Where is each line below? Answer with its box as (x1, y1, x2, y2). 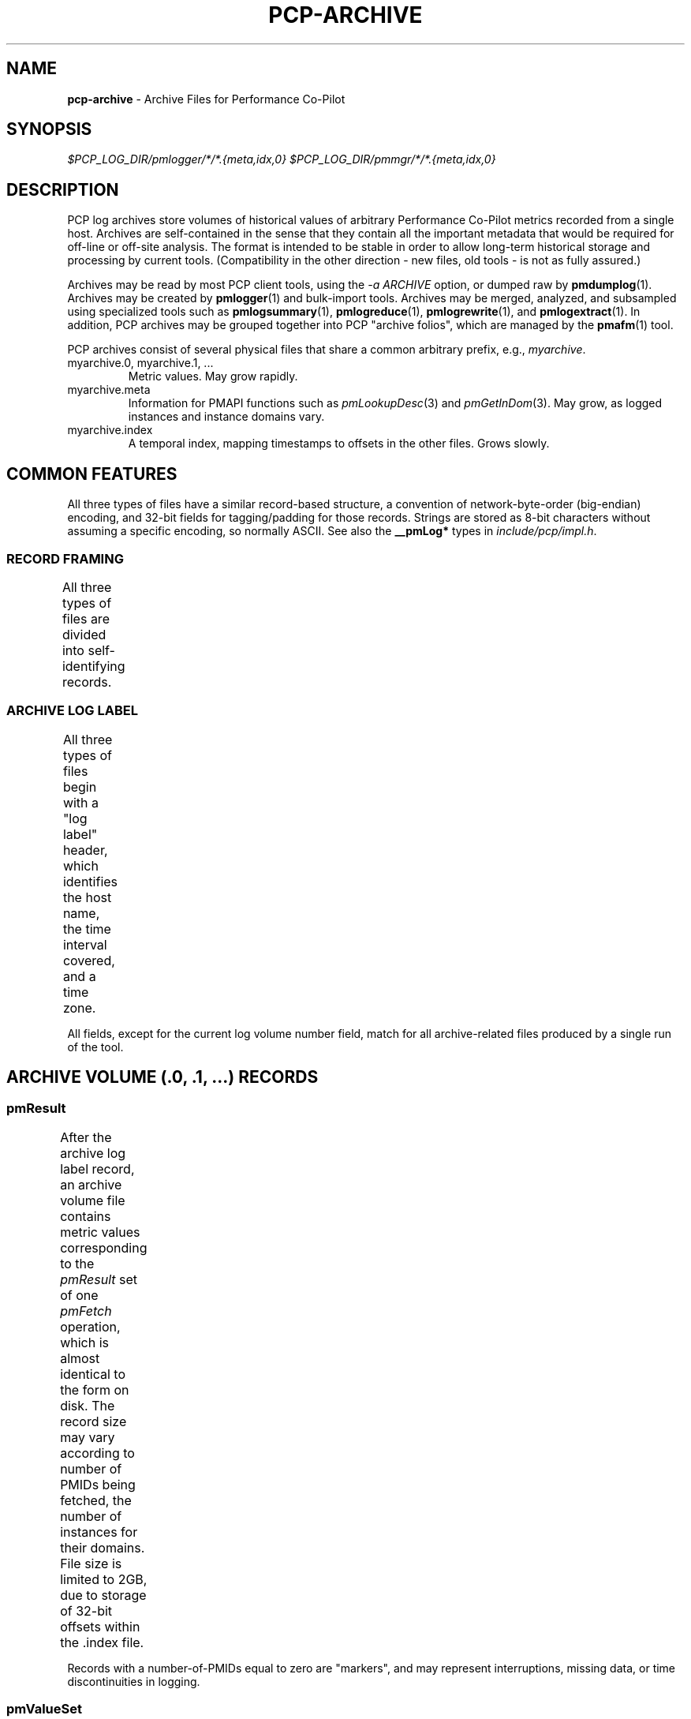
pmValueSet (6, 1701, 82, 1717)
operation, (60, 1318, 121, 1335)
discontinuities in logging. (67, 1674, 200, 1688)
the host (62, 889, 112, 905)
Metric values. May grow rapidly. (128, 369, 298, 384)
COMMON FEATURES (6, 463, 177, 484)
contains (60, 1208, 111, 1224)
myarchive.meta (67, 383, 151, 397)
